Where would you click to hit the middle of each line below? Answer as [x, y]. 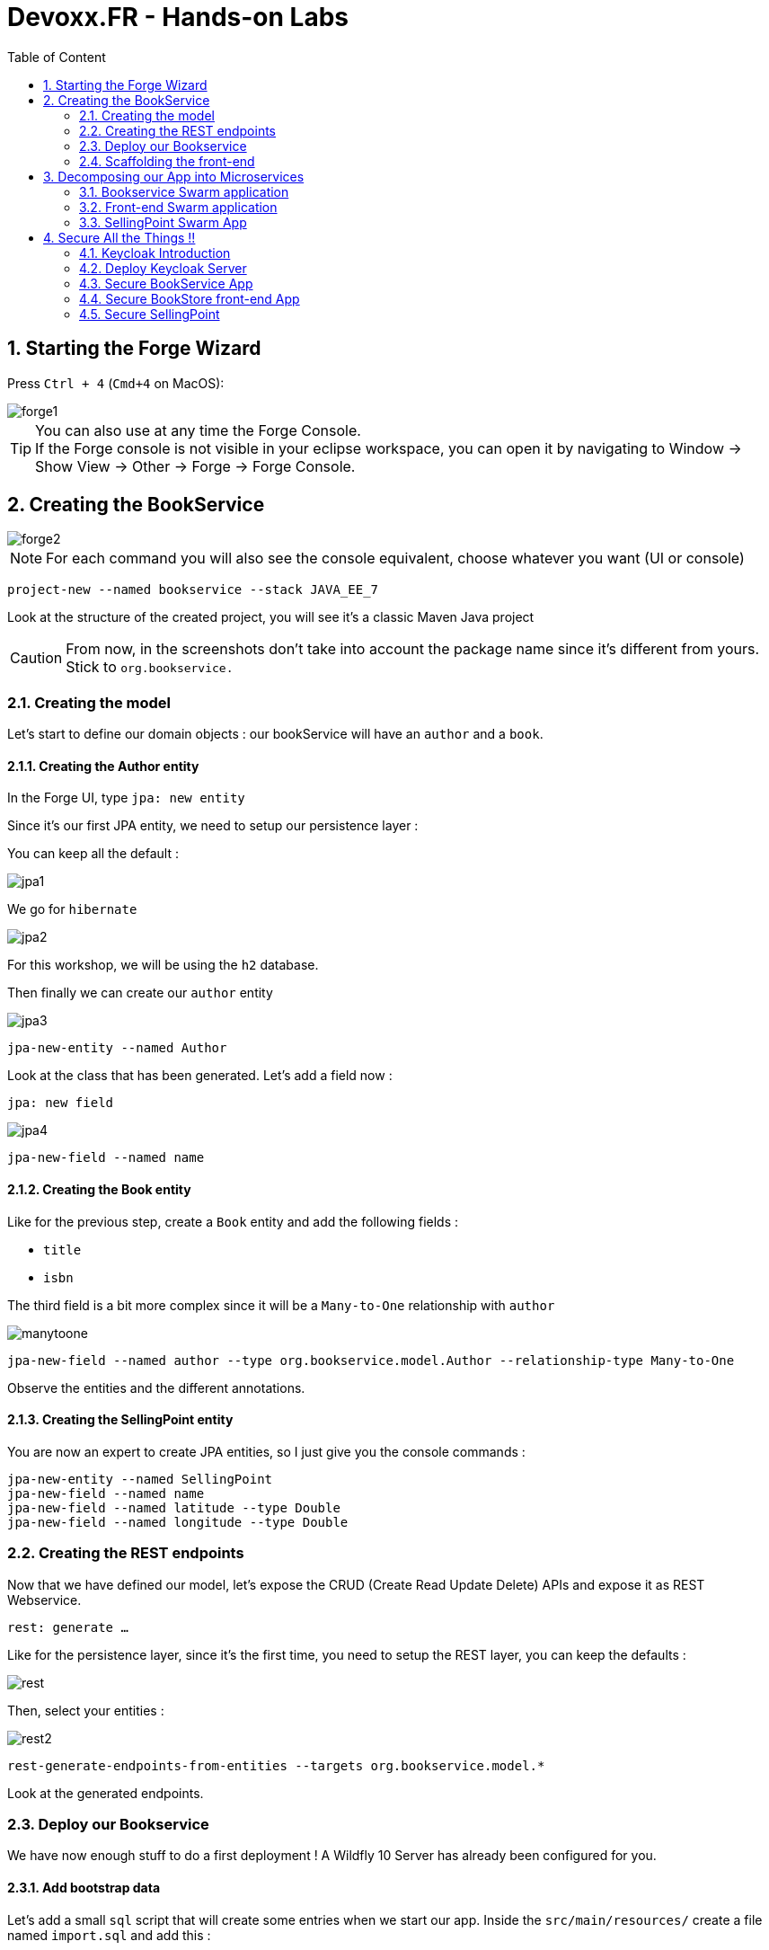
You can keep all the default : [93, 854]
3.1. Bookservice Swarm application [184, 191]
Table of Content [57, 57]
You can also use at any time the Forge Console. [198, 430]
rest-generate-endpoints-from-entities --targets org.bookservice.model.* [276, 1765]
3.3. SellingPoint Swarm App [163, 222]
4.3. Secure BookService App [166, 283]
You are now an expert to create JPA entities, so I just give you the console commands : [266, 1451]
